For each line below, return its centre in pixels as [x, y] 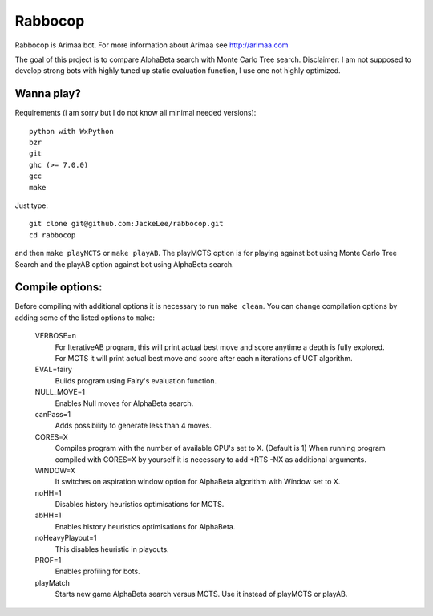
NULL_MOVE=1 [60, 392]
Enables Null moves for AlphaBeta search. [124, 403]
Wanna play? [48, 93]
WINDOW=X [55, 470]
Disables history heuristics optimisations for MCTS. [140, 505]
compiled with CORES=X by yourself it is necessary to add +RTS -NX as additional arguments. [210, 459]
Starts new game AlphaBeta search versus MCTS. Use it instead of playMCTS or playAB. [201, 594]
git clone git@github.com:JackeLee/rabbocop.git [126, 224]
